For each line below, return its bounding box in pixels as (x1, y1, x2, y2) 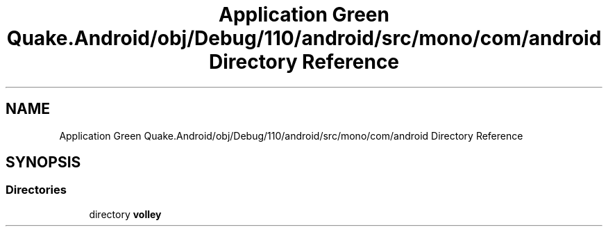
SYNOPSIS (6, 154, 81, 172)
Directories (6, 183, 67, 197)
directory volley (89, 208, 162, 220)
